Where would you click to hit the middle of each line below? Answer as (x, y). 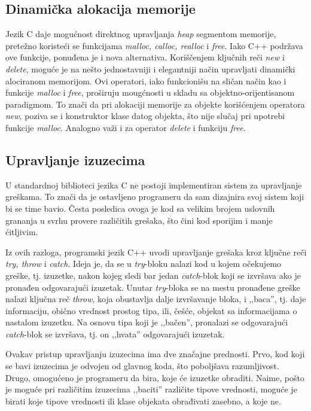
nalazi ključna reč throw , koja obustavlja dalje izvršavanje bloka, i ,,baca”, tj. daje (156, 299)
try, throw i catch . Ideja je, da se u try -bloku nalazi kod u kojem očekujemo (144, 264)
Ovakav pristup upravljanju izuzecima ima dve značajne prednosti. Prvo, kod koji (155, 354)
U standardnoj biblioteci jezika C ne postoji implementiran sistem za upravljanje (154, 185)
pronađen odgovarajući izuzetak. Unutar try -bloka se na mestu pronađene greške (153, 287)
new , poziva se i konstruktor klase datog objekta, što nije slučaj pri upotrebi (145, 116)
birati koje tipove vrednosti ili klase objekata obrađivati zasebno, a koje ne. (143, 401)
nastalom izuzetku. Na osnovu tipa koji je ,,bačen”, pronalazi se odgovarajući (147, 322)
